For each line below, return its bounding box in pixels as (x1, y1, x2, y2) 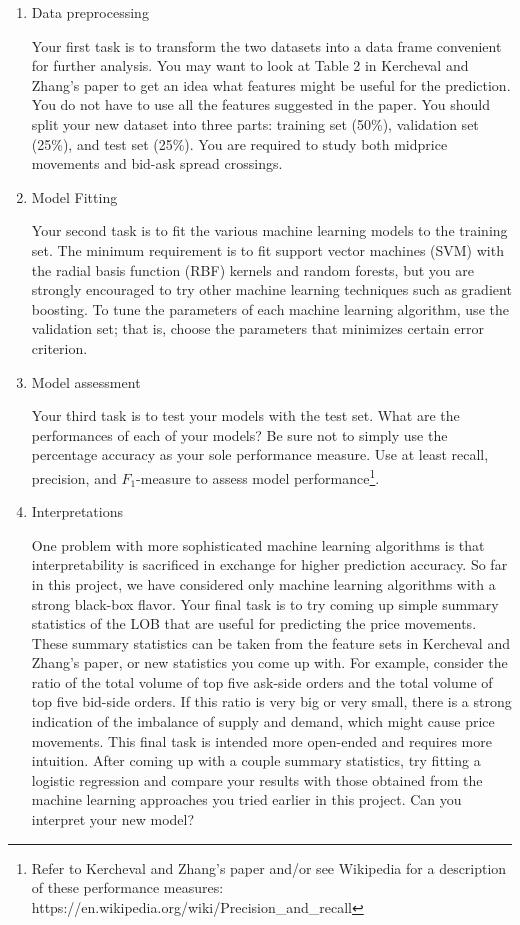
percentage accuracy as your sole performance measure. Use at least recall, (31, 444, 489, 465)
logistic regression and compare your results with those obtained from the (31, 769, 483, 790)
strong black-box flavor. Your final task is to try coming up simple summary (31, 593, 499, 614)
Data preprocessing (31, 2, 149, 22)
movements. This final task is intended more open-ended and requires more (31, 730, 492, 751)
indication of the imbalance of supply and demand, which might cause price (31, 711, 495, 732)
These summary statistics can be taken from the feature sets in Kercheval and (31, 632, 510, 653)
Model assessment (31, 371, 141, 392)
